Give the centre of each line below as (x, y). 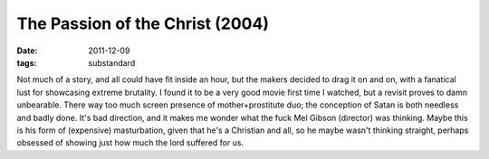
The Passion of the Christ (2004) (143, 23)
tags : (27, 62)
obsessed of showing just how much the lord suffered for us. (130, 143)
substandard (112, 62)
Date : (27, 51)
